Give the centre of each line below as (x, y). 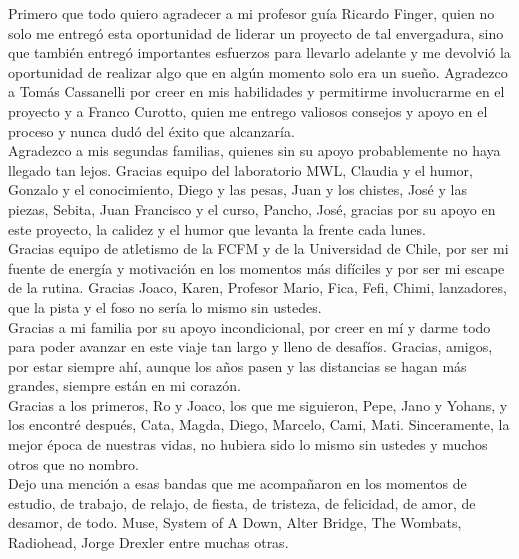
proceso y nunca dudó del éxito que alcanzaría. (151, 130)
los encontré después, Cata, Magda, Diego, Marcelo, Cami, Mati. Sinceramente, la (259, 424)
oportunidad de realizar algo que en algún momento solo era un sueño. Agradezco (258, 71)
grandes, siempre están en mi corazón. (124, 385)
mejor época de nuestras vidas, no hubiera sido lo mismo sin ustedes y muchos (248, 444)
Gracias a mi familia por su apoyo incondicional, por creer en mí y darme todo (249, 326)
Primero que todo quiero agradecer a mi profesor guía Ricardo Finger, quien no (251, 13)
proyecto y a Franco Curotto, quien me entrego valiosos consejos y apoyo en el (248, 110)
